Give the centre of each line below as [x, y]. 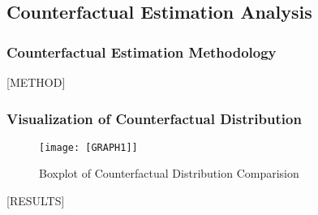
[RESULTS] [36, 201]
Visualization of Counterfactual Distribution [154, 118]
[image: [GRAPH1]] [88, 147]
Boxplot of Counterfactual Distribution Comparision [169, 173]
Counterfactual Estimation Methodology [142, 52]
